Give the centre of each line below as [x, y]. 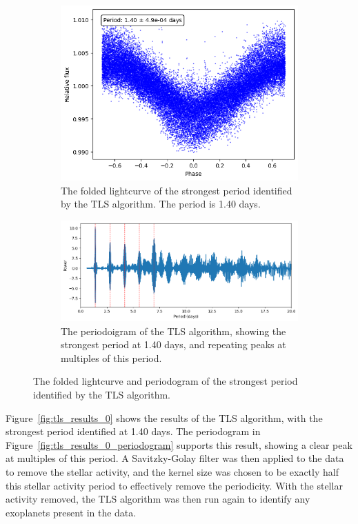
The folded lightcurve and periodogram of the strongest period [166, 381]
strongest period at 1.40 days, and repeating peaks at [173, 344]
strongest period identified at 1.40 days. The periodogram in [133, 431]
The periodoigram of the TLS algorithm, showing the [173, 331]
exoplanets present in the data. [71, 512]
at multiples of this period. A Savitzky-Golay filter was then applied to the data [175, 458]
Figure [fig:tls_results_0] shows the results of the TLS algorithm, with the [164, 417]
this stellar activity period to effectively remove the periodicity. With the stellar [174, 485]
